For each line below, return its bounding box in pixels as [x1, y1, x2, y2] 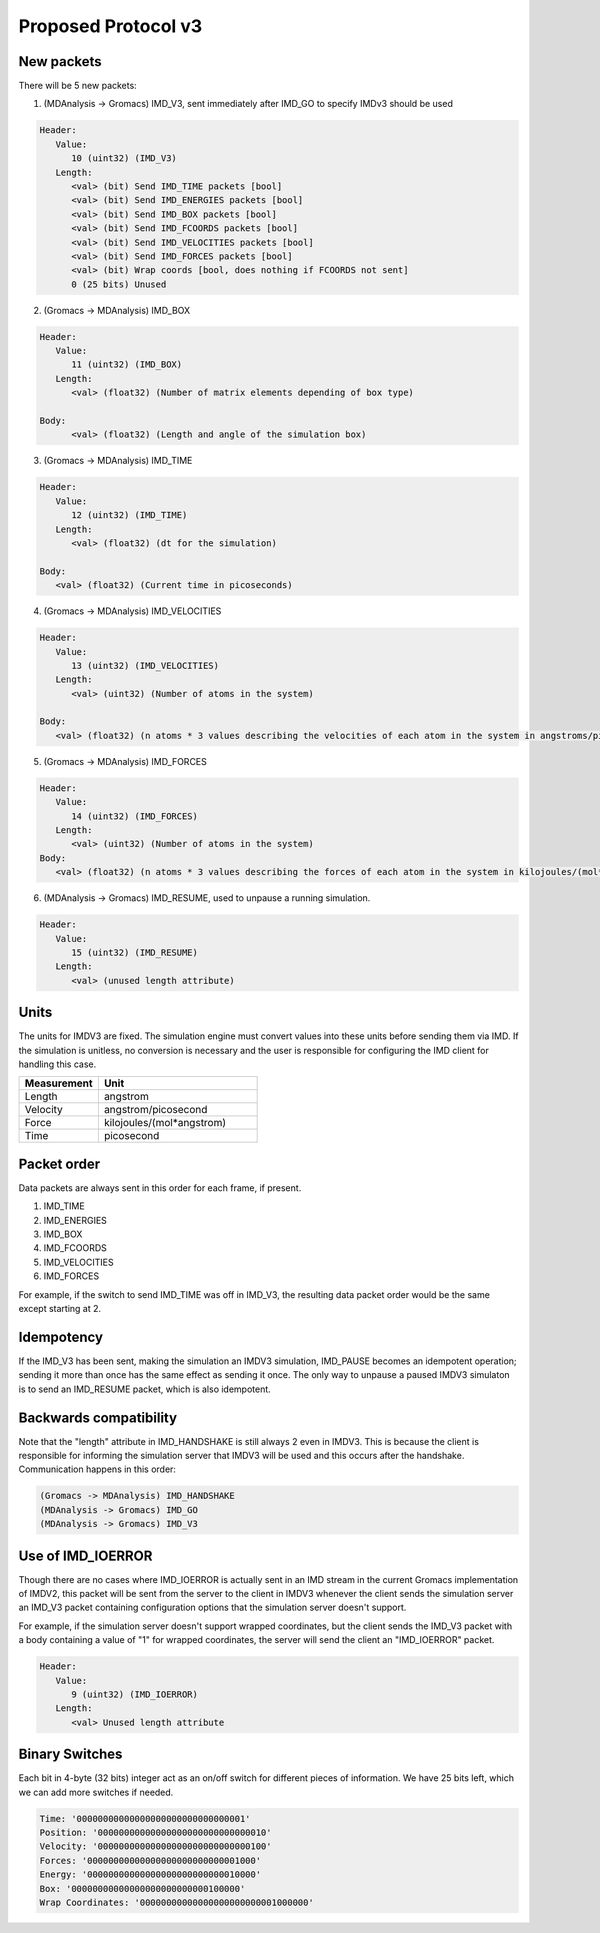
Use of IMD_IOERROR [18, 1547, 153, 1564]
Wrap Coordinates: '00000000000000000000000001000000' [39, 1896, 314, 1908]
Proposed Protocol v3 [18, 15, 203, 37]
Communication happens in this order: [18, 1463, 177, 1475]
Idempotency [18, 1328, 104, 1345]
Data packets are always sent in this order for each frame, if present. [18, 1181, 302, 1194]
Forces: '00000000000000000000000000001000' [39, 1855, 262, 1866]
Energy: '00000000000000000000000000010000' [39, 1869, 262, 1880]
